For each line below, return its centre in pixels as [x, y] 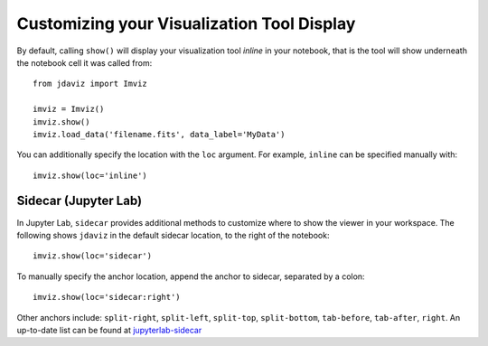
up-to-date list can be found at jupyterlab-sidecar [109, 330]
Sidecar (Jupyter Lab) [80, 201]
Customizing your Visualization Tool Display [186, 23]
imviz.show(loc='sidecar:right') [107, 297]
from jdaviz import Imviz [90, 84]
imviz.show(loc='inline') [90, 175]
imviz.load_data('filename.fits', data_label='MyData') [159, 134]
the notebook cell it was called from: [84, 62]
